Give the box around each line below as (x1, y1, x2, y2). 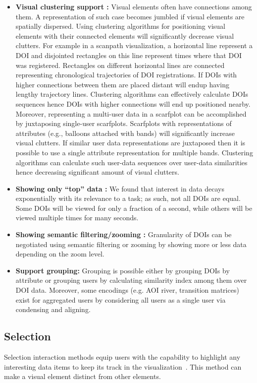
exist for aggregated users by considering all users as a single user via (15, 294, 226, 305)
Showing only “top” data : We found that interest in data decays (15, 183, 225, 193)
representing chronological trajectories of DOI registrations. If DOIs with (15, 69, 237, 80)
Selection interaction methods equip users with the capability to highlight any (4, 352, 241, 362)
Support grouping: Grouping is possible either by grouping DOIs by (15, 265, 230, 275)
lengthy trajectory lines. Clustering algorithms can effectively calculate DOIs (15, 89, 249, 99)
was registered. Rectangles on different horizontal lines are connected (15, 60, 225, 70)
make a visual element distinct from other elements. (4, 371, 161, 382)
